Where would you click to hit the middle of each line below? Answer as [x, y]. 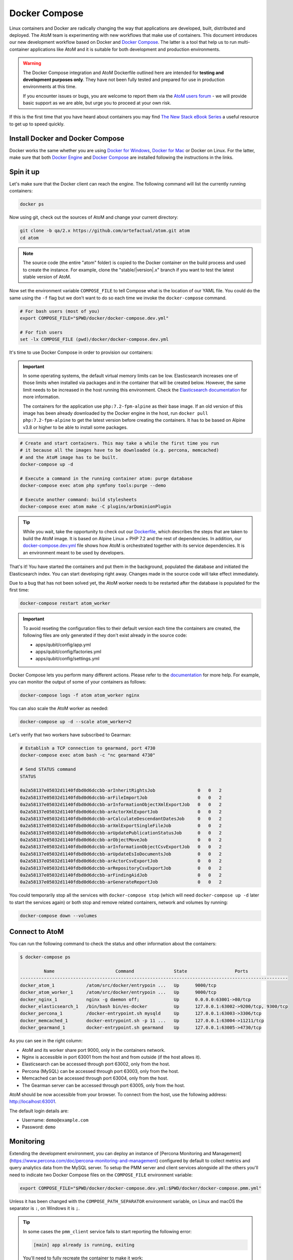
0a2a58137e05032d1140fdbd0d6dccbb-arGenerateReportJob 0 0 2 [121, 882]
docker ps [32, 204]
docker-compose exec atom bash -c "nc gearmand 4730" [88, 755]
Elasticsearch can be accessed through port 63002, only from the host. [96, 1064]
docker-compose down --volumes [59, 916]
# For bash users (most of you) [60, 311]
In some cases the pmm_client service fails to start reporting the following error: [107, 1231]
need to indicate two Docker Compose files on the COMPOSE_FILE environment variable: [101, 1175]
